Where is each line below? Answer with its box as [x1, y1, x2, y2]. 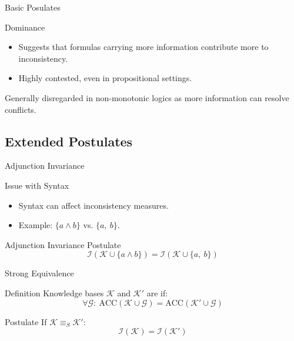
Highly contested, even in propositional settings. [18, 72, 192, 84]
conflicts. [5, 103, 36, 115]
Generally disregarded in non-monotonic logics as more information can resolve [5, 91, 289, 103]
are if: [146, 286, 168, 299]
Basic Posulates [5, 1, 61, 13]
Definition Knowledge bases [5, 286, 104, 299]
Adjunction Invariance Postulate [5, 238, 121, 250]
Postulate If [5, 315, 47, 327]
